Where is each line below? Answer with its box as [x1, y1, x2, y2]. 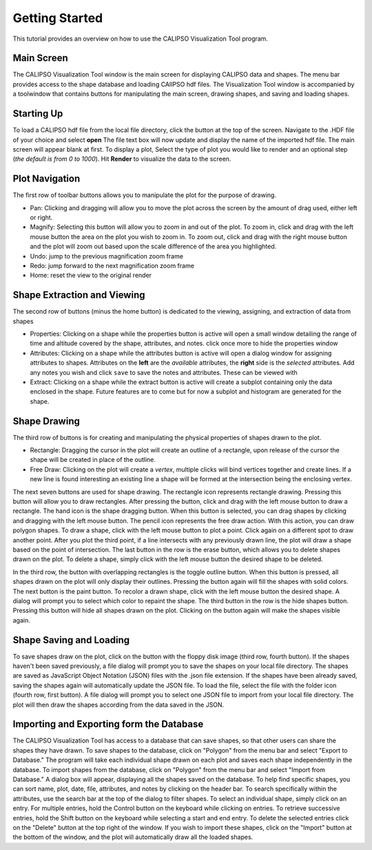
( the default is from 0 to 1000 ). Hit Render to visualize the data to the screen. [12, 155, 231, 163]
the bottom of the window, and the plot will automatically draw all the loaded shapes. [12, 833, 254, 841]
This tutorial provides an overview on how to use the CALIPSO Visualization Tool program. [12, 34, 269, 43]
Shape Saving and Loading [12, 634, 130, 646]
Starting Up [12, 108, 63, 120]
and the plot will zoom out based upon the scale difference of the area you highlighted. [30, 242, 277, 251]
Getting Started [12, 10, 103, 26]
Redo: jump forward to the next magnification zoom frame [30, 261, 194, 270]
